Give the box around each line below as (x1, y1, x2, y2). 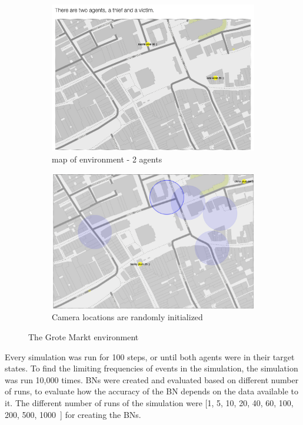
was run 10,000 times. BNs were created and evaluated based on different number (5, 373, 299, 386)
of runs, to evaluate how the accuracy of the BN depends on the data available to (5, 385, 298, 397)
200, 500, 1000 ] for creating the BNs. (5, 408, 141, 420)
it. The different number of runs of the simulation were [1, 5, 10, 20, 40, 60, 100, (5, 397, 294, 409)
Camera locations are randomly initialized (52, 311, 203, 323)
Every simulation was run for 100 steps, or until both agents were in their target (5, 350, 295, 363)
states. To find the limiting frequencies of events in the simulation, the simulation (5, 362, 298, 374)
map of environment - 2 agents (52, 152, 162, 165)
